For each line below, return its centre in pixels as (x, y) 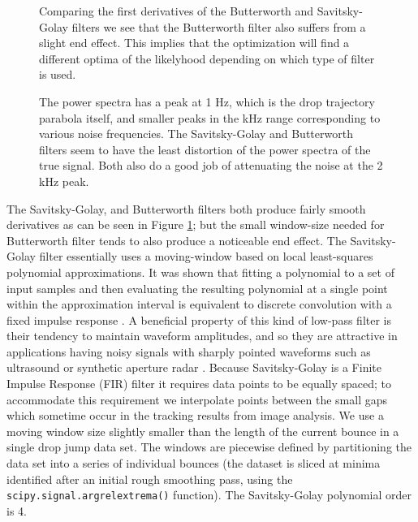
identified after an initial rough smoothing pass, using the (150, 479)
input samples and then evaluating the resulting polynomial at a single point (197, 288)
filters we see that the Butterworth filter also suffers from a (219, 26)
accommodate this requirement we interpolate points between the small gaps (197, 399)
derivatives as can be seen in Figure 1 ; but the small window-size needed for (196, 224)
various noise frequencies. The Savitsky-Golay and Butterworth (196, 134)
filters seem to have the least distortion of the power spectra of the (205, 149)
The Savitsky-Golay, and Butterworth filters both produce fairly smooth (186, 208)
